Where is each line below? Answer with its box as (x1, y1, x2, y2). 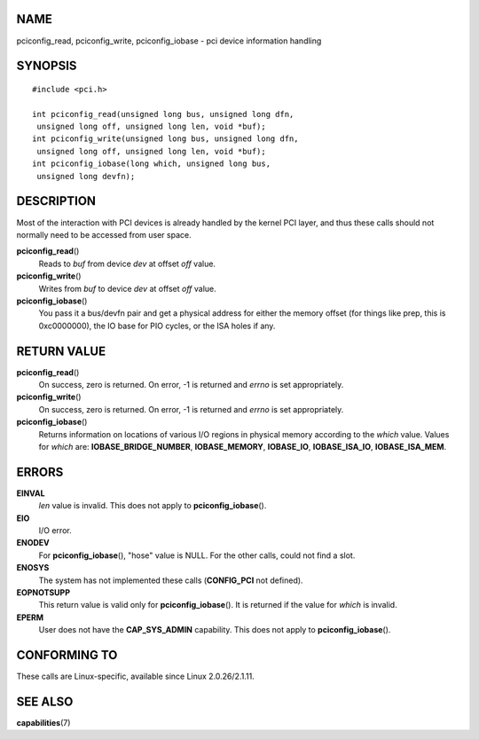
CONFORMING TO (16, 648, 118, 663)
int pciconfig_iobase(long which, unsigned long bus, (32, 159, 271, 169)
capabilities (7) (16, 717, 71, 727)
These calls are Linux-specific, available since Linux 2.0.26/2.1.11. (16, 671, 255, 682)
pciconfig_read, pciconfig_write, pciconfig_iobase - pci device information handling (16, 35, 322, 46)
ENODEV (16, 538, 51, 548)
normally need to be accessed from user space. (16, 229, 192, 240)
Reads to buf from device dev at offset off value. (38, 258, 216, 269)
